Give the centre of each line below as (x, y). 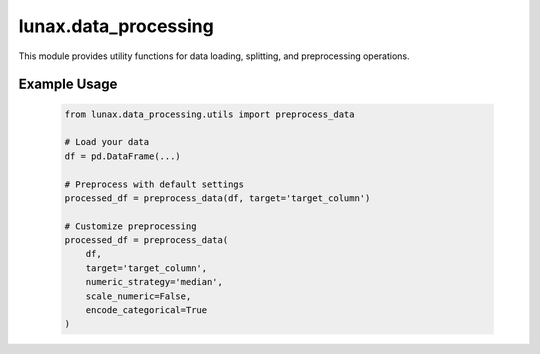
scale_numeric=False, (138, 296)
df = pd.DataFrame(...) (123, 156)
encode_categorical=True (146, 310)
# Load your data (107, 142)
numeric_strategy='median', (154, 282)
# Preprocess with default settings (154, 184)
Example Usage (68, 84)
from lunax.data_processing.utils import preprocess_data (209, 114)
